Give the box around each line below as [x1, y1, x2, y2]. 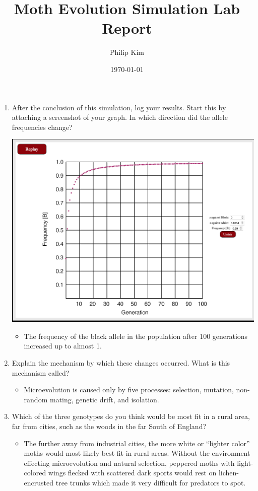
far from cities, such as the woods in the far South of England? [12, 420, 207, 431]
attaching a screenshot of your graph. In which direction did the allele [12, 112, 228, 122]
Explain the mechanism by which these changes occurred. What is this [12, 358, 230, 368]
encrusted [24, 477, 54, 487]
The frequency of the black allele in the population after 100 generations [24, 330, 248, 341]
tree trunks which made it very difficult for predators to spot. [55, 477, 246, 487]
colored [24, 467, 46, 478]
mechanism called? [12, 367, 70, 378]
